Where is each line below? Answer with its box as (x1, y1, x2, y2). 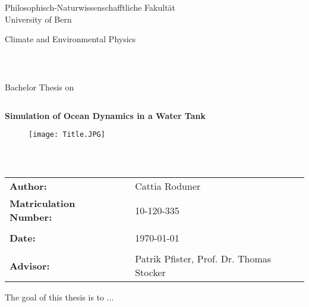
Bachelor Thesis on (5, 81, 74, 93)
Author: (10, 179, 47, 193)
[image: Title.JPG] (29, 130, 105, 139)
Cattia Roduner (135, 179, 201, 193)
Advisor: (10, 258, 50, 272)
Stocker (135, 265, 166, 280)
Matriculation (10, 196, 75, 211)
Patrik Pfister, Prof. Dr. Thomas (135, 252, 272, 266)
